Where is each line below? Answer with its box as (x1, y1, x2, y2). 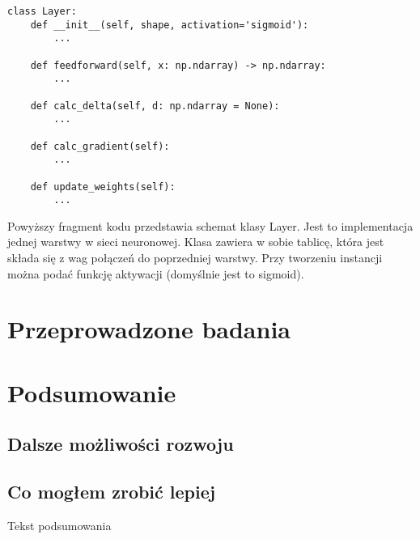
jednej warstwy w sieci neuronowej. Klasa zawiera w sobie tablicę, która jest (7, 233, 384, 250)
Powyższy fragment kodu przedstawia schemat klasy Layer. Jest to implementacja (7, 217, 414, 234)
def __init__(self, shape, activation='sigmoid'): (30, 19, 309, 31)
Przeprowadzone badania (7, 312, 291, 346)
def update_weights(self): (30, 180, 176, 193)
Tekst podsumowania (7, 516, 112, 533)
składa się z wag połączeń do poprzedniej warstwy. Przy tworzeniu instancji (7, 249, 383, 266)
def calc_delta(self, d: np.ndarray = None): (30, 100, 280, 112)
